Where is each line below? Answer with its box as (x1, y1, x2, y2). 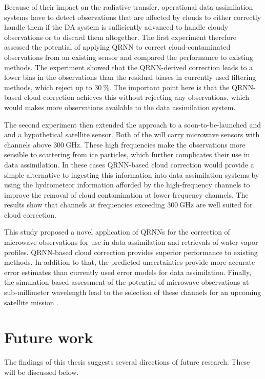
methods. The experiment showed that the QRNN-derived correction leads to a (4, 61, 253, 72)
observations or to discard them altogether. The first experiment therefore (4, 31, 236, 42)
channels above (4, 139, 51, 150)
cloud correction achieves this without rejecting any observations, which (24, 92, 250, 102)
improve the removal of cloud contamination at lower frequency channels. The (4, 189, 249, 200)
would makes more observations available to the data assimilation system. (4, 101, 236, 112)
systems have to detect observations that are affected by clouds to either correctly (4, 11, 261, 22)
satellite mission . (4, 297, 59, 307)
